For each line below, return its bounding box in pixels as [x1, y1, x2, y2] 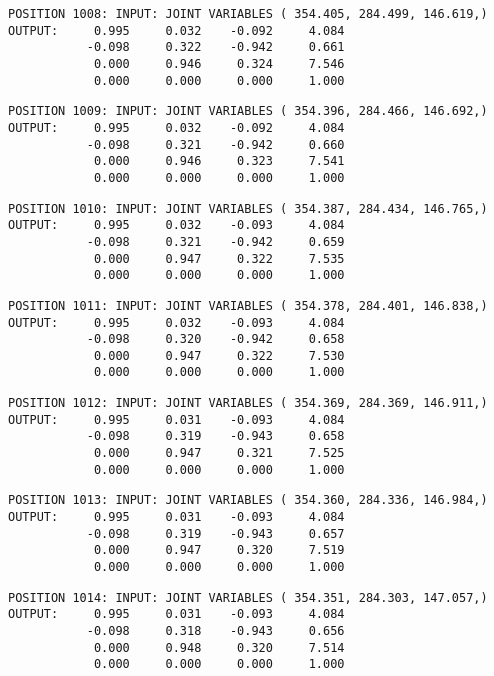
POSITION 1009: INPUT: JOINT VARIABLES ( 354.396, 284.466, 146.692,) [8, 104, 488, 119]
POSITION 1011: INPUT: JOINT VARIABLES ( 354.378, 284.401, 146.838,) [8, 298, 488, 313]
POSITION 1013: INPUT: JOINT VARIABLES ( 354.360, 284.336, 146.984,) [8, 493, 488, 508]
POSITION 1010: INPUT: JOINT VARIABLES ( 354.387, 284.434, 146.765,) [8, 201, 488, 216]
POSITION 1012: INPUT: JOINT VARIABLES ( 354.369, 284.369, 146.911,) [8, 396, 488, 411]
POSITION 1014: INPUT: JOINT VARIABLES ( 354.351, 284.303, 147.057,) [8, 590, 488, 605]
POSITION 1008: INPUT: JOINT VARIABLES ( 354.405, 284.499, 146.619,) [8, 7, 488, 21]
